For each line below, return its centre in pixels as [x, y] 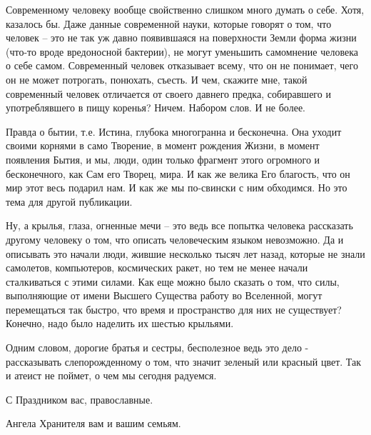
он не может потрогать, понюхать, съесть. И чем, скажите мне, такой [157, 79]
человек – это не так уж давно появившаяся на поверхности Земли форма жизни [181, 37]
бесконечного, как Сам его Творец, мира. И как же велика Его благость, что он [178, 173]
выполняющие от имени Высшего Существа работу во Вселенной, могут [164, 295]
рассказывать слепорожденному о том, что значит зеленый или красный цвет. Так [184, 361]
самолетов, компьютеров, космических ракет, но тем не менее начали [157, 267]
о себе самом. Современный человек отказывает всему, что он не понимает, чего [182, 65]
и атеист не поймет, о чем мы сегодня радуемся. [111, 375]
